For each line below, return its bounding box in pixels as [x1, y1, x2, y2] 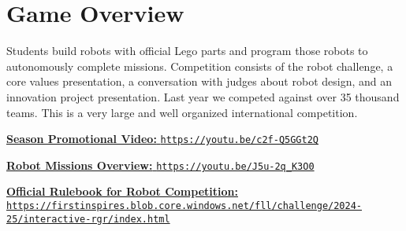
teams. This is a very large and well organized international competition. [6, 104, 358, 120]
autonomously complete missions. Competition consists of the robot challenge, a [6, 57, 393, 74]
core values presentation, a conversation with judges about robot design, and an [6, 73, 393, 90]
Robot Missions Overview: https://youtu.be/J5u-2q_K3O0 [6, 156, 315, 173]
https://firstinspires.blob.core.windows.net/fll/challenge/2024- [6, 200, 363, 211]
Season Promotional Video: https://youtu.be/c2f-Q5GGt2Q [6, 130, 318, 147]
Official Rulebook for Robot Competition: [6, 183, 238, 200]
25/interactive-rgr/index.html [6, 213, 170, 225]
